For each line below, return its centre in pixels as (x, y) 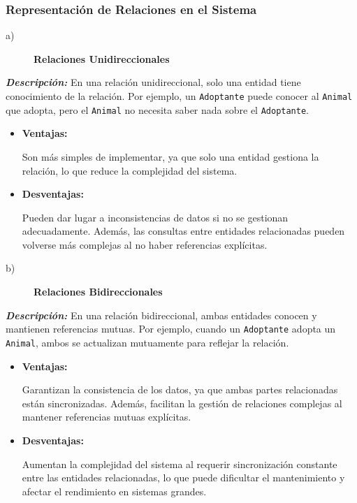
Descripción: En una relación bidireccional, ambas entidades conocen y (161, 315)
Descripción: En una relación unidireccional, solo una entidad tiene (153, 82)
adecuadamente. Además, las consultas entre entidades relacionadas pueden (183, 231)
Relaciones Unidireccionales (102, 58)
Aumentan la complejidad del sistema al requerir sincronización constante (180, 464)
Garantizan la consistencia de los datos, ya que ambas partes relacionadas (180, 389)
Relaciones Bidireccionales (98, 292)
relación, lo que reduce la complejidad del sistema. (130, 170)
